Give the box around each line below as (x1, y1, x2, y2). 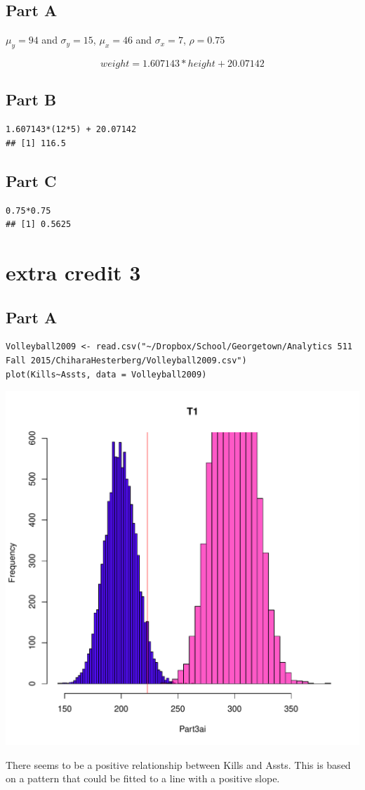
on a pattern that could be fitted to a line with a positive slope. (6, 771, 280, 786)
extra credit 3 (6, 257, 141, 286)
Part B (6, 89, 57, 110)
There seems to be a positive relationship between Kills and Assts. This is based (6, 757, 351, 772)
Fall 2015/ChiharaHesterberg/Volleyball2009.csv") (6, 355, 247, 365)
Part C (6, 169, 57, 191)
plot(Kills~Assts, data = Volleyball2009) (6, 369, 207, 380)
